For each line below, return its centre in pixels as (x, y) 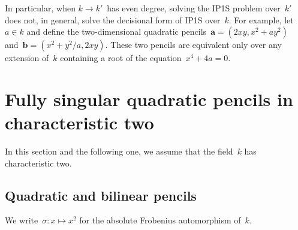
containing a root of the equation (121, 58)
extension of (27, 58)
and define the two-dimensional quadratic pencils (117, 31)
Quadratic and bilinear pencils (101, 195)
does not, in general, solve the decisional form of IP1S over (113, 19)
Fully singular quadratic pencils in (149, 99)
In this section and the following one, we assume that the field (119, 151)
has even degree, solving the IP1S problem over (194, 8)
